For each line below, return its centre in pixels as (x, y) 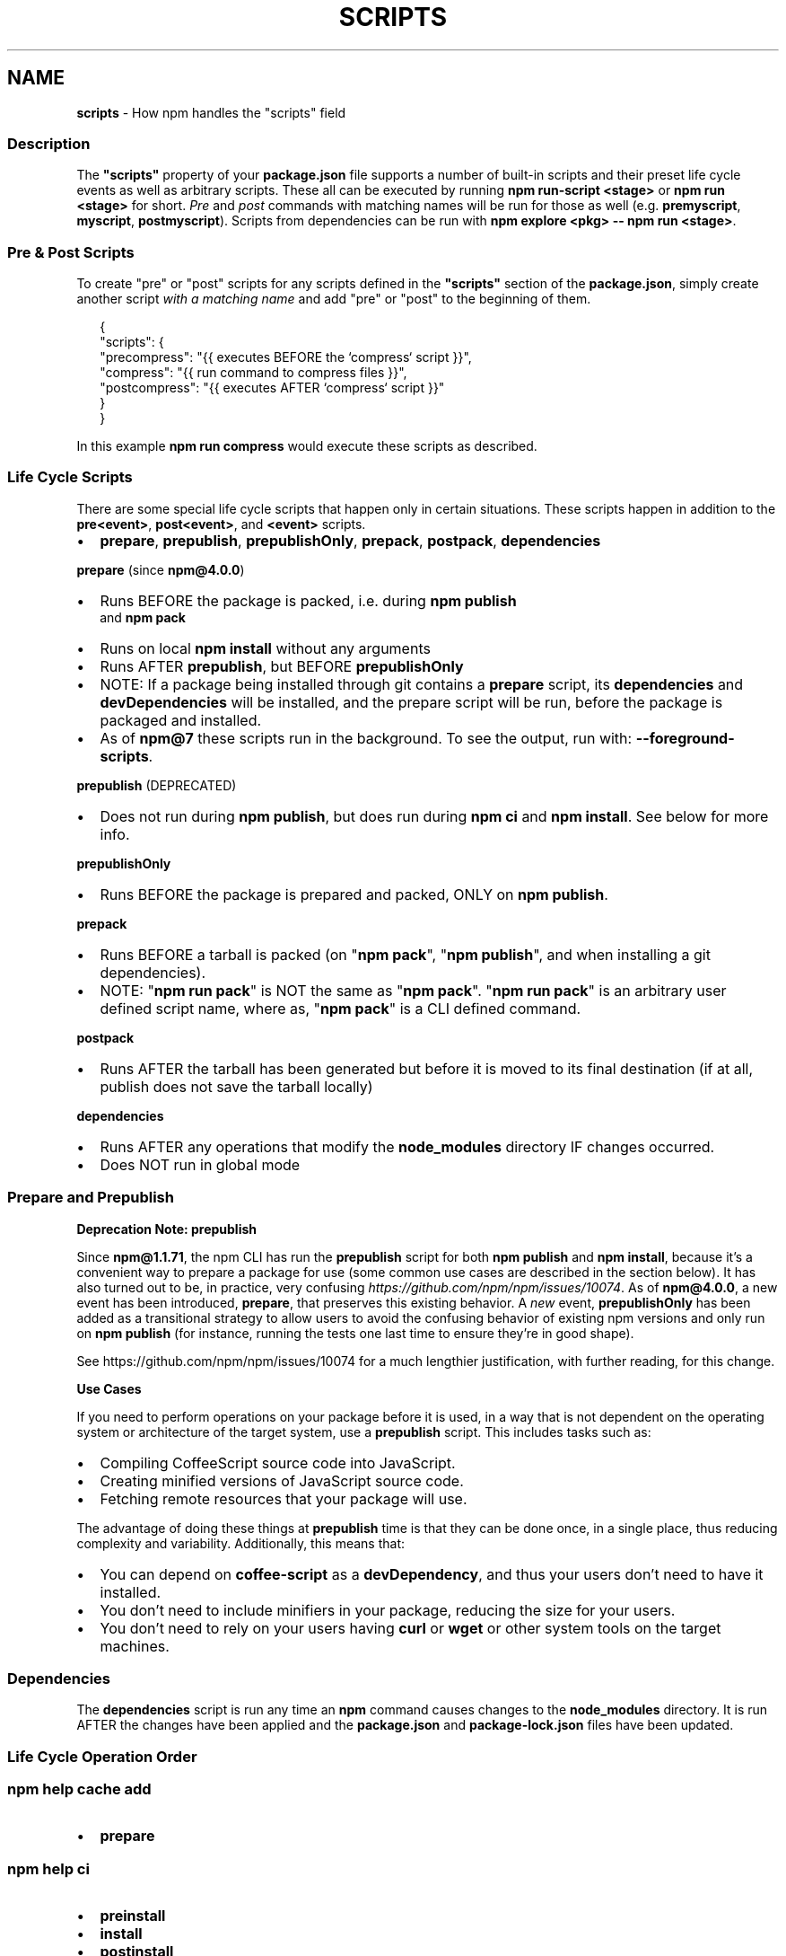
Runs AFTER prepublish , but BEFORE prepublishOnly (282, 666)
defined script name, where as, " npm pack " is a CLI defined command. (341, 1008)
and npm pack (143, 617)
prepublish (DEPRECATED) (157, 785)
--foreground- (685, 738)
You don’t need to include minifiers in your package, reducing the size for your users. (388, 1610)
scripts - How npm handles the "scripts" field (211, 112)
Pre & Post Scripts (71, 252)
